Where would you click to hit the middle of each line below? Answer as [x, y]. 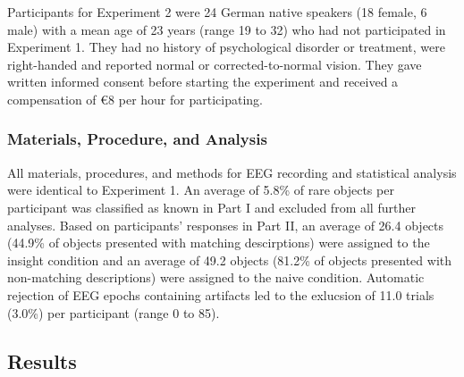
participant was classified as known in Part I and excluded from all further [211, 207]
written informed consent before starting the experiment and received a [203, 82]
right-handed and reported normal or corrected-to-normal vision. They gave [215, 64]
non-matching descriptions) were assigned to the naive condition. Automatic [216, 277]
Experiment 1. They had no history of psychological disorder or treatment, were [226, 47]
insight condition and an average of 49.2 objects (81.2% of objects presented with [229, 260]
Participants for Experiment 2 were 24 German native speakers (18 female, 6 [217, 12]
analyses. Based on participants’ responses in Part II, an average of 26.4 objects [226, 225]
